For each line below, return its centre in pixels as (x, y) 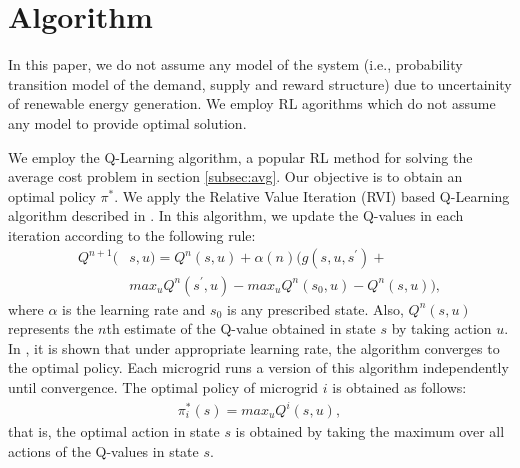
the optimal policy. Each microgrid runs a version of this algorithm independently (258, 367)
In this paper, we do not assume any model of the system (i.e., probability (235, 64)
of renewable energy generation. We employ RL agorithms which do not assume (252, 103)
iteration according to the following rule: (132, 234)
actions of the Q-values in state (103, 450)
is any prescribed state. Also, (315, 308)
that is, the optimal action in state (114, 431)
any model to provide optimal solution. (127, 122)
